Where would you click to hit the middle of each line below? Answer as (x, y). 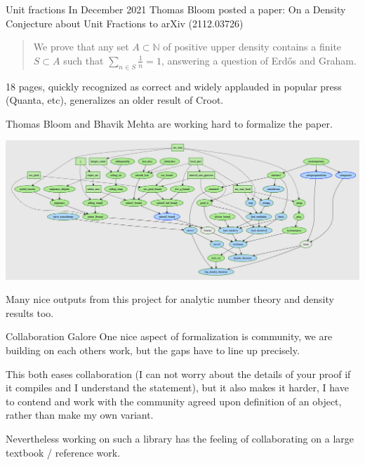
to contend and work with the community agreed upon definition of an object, (174, 401)
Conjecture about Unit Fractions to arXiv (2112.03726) (125, 23)
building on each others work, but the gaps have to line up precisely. (153, 350)
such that (84, 60)
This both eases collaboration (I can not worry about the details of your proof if (178, 373)
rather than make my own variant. (80, 415)
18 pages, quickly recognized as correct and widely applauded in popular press (174, 86)
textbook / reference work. (63, 452)
